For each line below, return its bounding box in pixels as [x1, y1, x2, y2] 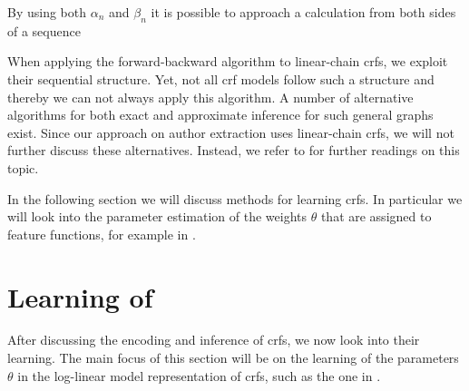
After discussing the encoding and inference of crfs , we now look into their [7, 330, 420, 349]
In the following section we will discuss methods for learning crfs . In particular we [7, 189, 463, 208]
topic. [7, 158, 39, 177]
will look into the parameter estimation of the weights [7, 207, 307, 226]
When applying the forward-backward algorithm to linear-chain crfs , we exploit [7, 52, 448, 71]
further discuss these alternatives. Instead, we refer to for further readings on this [7, 141, 460, 160]
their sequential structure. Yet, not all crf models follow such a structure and [7, 69, 435, 88]
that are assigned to [320, 207, 432, 226]
